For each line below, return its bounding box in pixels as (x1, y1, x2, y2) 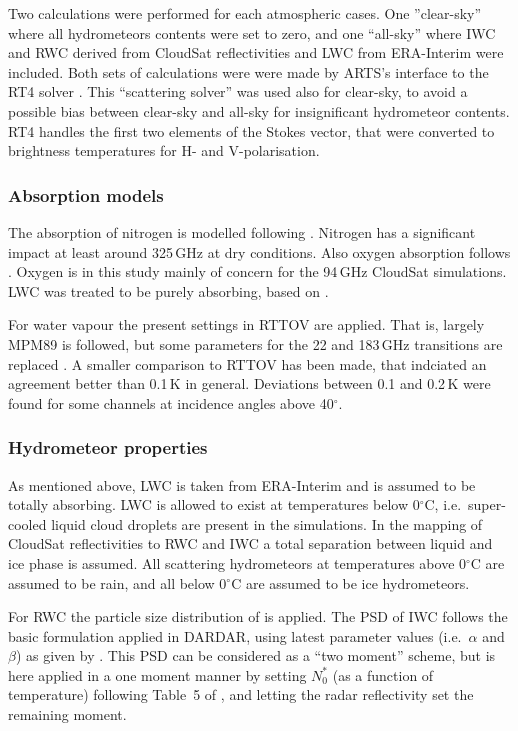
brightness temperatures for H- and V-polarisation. (8, 140, 320, 161)
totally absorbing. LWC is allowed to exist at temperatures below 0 (8, 494, 420, 515)
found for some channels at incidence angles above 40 (8, 392, 334, 413)
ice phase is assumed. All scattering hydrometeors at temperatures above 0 (8, 552, 467, 573)
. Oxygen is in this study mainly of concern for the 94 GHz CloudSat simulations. (8, 261, 507, 282)
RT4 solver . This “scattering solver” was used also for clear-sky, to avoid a (8, 81, 468, 102)
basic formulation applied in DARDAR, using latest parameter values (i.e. (8, 625, 462, 646)
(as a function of (332, 664, 434, 685)
